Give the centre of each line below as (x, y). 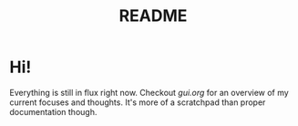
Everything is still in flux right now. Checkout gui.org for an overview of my (149, 92)
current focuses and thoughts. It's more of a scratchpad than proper (138, 102)
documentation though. (53, 111)
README (153, 16)
